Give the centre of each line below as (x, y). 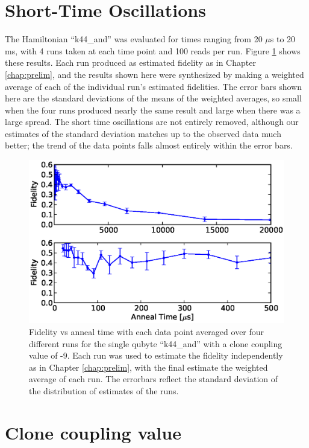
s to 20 (283, 39)
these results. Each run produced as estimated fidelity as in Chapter (130, 62)
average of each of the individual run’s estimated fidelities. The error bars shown (153, 86)
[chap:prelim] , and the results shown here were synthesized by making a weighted (154, 74)
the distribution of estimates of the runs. (104, 391)
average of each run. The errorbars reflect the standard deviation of (154, 379)
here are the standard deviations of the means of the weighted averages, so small (153, 98)
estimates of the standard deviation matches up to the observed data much (143, 133)
